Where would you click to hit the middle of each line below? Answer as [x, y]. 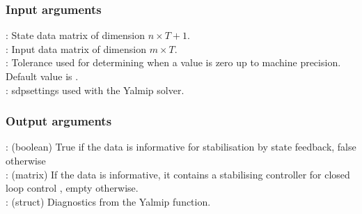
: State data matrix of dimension [76, 35]
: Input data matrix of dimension [76, 48]
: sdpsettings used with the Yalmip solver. [95, 90]
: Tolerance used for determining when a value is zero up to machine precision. [173, 62]
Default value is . [42, 76]
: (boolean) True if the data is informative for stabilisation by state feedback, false [181, 147]
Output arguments [59, 121]
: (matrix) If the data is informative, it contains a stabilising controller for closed [178, 174]
